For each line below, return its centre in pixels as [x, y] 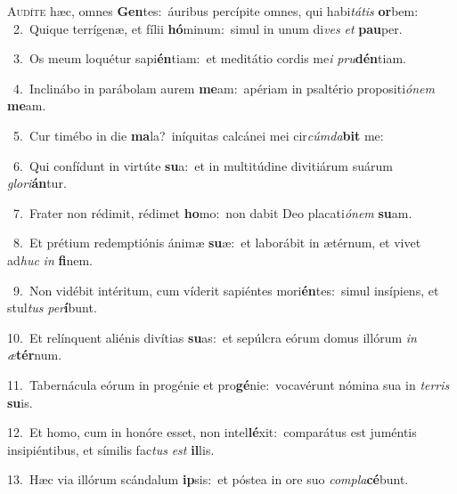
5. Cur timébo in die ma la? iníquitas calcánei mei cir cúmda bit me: [198, 135]
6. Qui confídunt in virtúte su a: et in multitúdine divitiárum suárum [203, 165]
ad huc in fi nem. [50, 259]
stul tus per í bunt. [52, 308]
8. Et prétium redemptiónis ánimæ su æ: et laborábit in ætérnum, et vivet [217, 243]
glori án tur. [37, 183]
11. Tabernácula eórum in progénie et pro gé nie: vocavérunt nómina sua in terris [228, 384]
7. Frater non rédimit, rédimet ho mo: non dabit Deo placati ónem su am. [212, 212]
